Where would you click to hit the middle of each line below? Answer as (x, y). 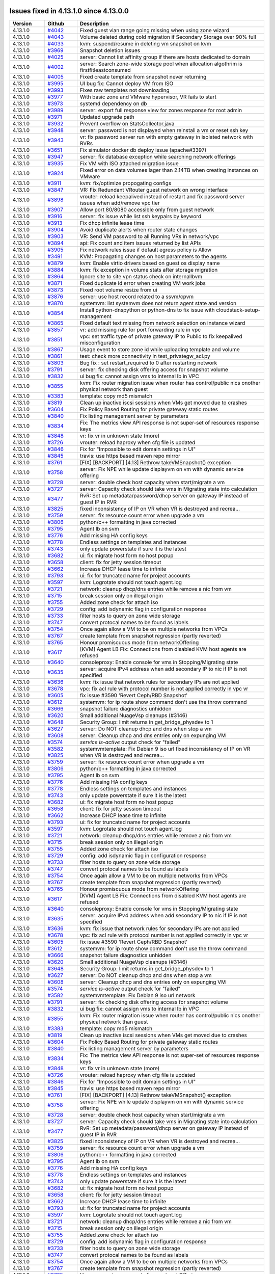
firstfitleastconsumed (105, 70)
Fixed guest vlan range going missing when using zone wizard (155, 30)
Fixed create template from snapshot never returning (143, 76)
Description (94, 23)
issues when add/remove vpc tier (120, 203)
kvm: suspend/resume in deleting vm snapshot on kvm (145, 43)
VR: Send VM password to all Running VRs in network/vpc (149, 236)
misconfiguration (100, 342)
